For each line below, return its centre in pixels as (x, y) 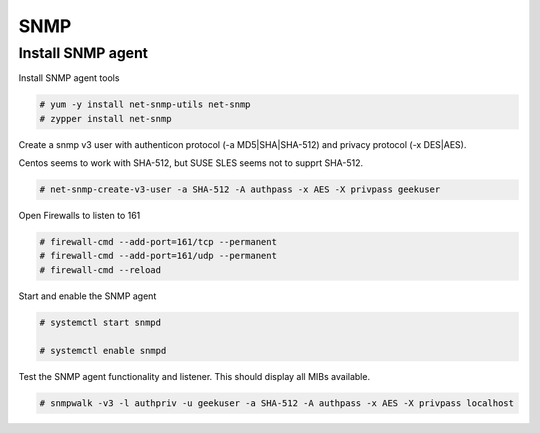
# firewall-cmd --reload (100, 269)
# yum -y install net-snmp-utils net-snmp (145, 104)
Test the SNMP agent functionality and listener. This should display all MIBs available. (194, 376)
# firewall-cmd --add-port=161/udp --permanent (158, 256)
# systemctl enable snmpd (103, 350)
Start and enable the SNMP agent (87, 296)
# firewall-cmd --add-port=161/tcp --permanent (158, 242)
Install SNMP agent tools (69, 78)
